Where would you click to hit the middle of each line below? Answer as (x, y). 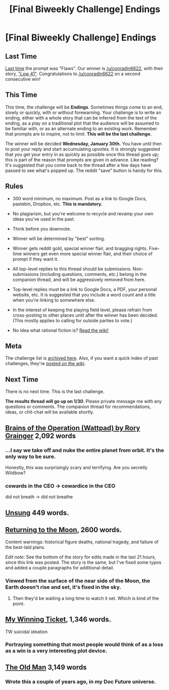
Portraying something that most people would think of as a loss (84, 645)
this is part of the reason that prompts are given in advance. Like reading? (82, 159)
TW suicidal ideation (26, 631)
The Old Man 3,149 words (46, 667)
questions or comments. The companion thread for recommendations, (78, 407)
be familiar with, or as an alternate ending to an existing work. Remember (81, 128)
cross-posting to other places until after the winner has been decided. (85, 315)
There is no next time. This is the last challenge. (55, 391)
